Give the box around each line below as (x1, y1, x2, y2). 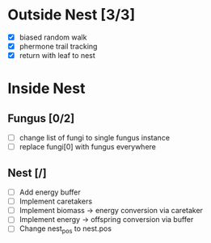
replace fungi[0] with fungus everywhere (19, 142, 157, 152)
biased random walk (19, 32, 87, 42)
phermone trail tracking (19, 42, 98, 51)
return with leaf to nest (19, 51, 96, 61)
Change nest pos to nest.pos (19, 224, 112, 236)
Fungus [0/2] (7, 111, 75, 125)
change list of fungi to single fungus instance (19, 133, 171, 143)
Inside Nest (7, 79, 86, 98)
